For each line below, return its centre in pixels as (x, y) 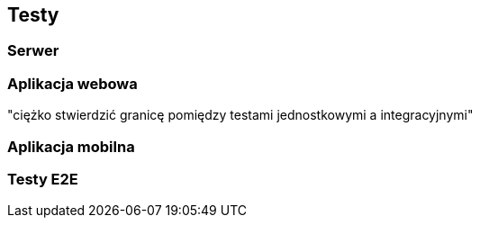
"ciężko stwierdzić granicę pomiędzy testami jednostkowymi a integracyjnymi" (240, 115)
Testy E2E (43, 179)
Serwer (33, 51)
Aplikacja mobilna (71, 146)
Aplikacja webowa (72, 83)
